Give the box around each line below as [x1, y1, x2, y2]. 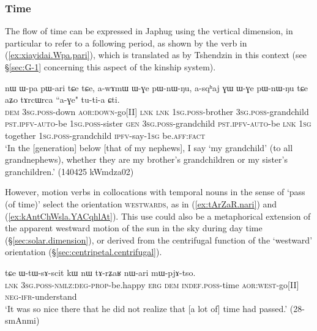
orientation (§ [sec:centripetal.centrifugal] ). [5, 245, 162, 258]
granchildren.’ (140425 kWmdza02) [5, 165, 134, 177]
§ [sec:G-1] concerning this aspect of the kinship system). [5, 61, 216, 73]
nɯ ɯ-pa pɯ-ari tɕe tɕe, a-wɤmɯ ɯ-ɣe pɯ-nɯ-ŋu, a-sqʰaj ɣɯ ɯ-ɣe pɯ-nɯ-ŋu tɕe [5, 81, 308, 94]
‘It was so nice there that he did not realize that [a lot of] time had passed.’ [5, 302, 288, 314]
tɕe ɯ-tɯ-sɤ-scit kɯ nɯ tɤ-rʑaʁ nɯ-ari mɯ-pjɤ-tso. [5, 266, 196, 278]
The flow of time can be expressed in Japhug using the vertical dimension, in [5, 24, 293, 37]
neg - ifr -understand [5, 290, 77, 303]
